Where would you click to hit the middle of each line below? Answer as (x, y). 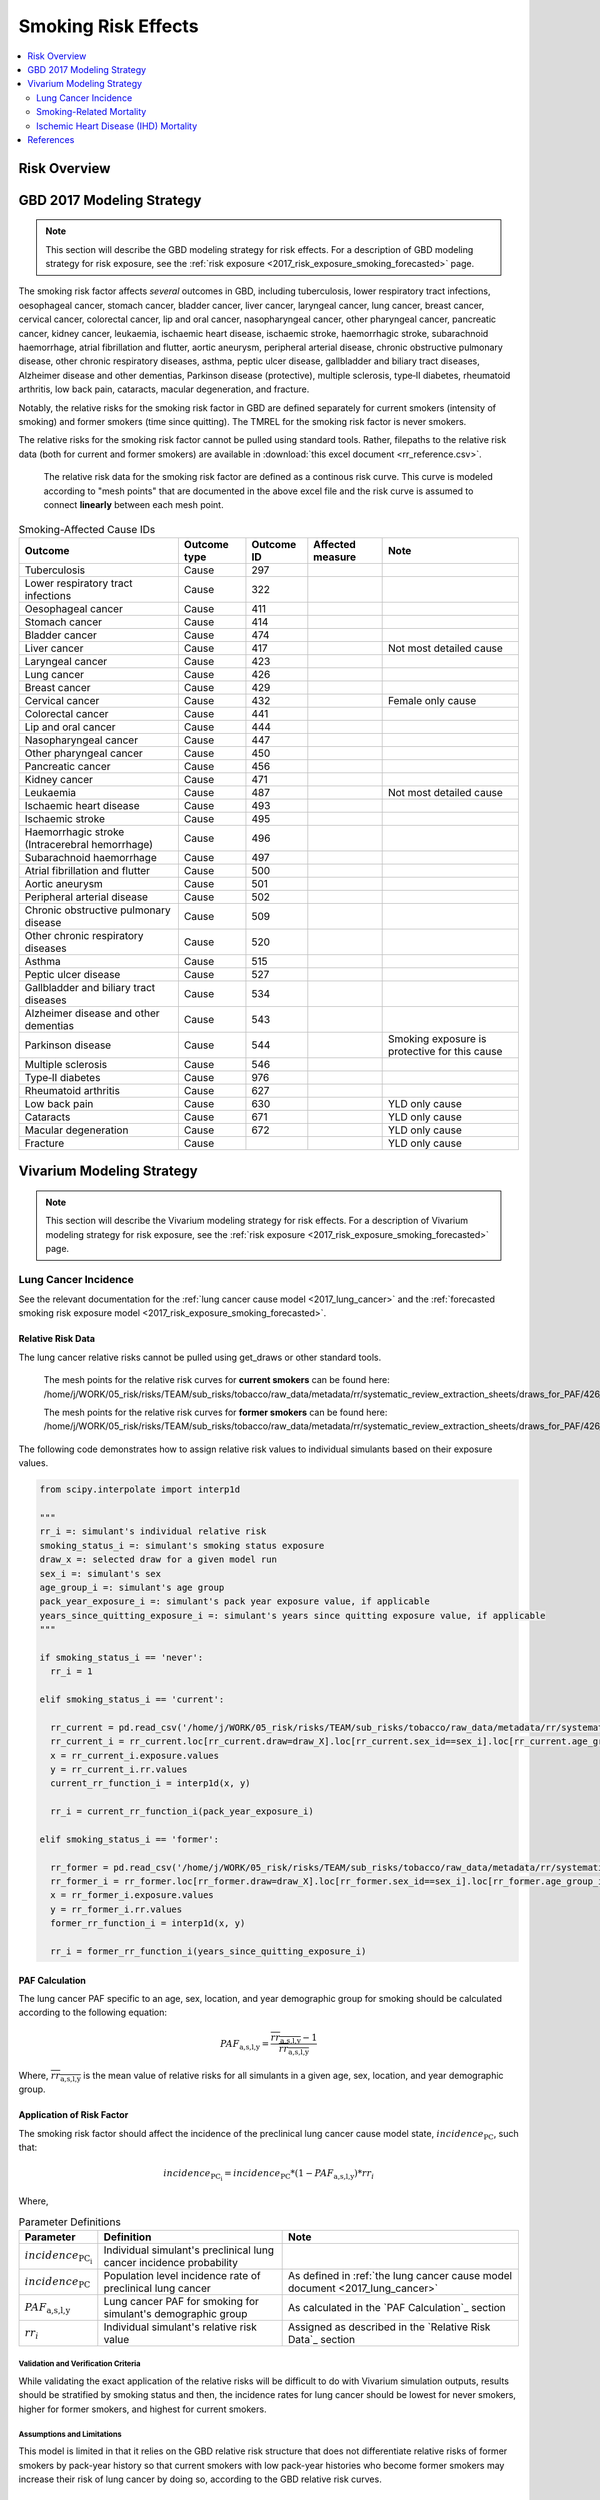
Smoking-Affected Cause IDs (87, 529)
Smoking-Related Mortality (91, 112)
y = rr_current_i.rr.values (119, 1769)
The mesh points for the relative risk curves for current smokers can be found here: (216, 1380)
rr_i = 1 (71, 1671)
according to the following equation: (93, 2012)
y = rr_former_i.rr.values (116, 1909)
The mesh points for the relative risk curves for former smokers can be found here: (215, 1412)
